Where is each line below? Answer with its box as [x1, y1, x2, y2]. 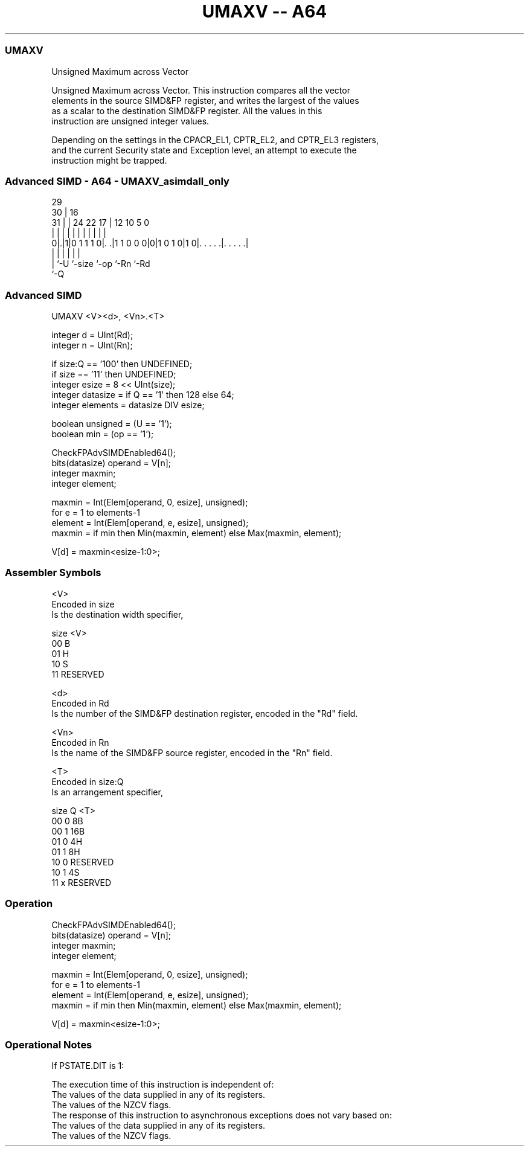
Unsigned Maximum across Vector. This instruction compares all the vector [51, 85, 350, 95]
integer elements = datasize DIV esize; [51, 400, 205, 410]
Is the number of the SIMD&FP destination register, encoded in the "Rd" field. [51, 708, 358, 719]
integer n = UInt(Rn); [51, 340, 133, 350]
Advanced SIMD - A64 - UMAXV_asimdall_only [5, 175, 229, 187]
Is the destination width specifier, [51, 609, 184, 620]
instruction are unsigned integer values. [51, 115, 210, 126]
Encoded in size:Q [51, 776, 124, 787]
